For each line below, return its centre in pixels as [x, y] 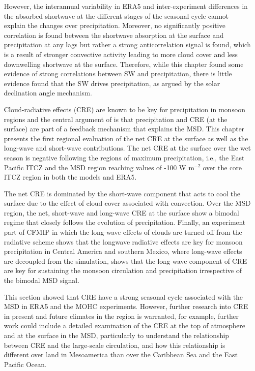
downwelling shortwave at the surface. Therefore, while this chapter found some [124, 64]
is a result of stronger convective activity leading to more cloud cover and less [121, 54]
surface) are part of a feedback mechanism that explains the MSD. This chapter [124, 129]
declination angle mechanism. [48, 93]
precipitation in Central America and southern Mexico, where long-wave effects [123, 251]
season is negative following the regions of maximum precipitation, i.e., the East [124, 157]
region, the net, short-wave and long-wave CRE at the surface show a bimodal [122, 212]
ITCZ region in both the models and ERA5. [70, 177]
